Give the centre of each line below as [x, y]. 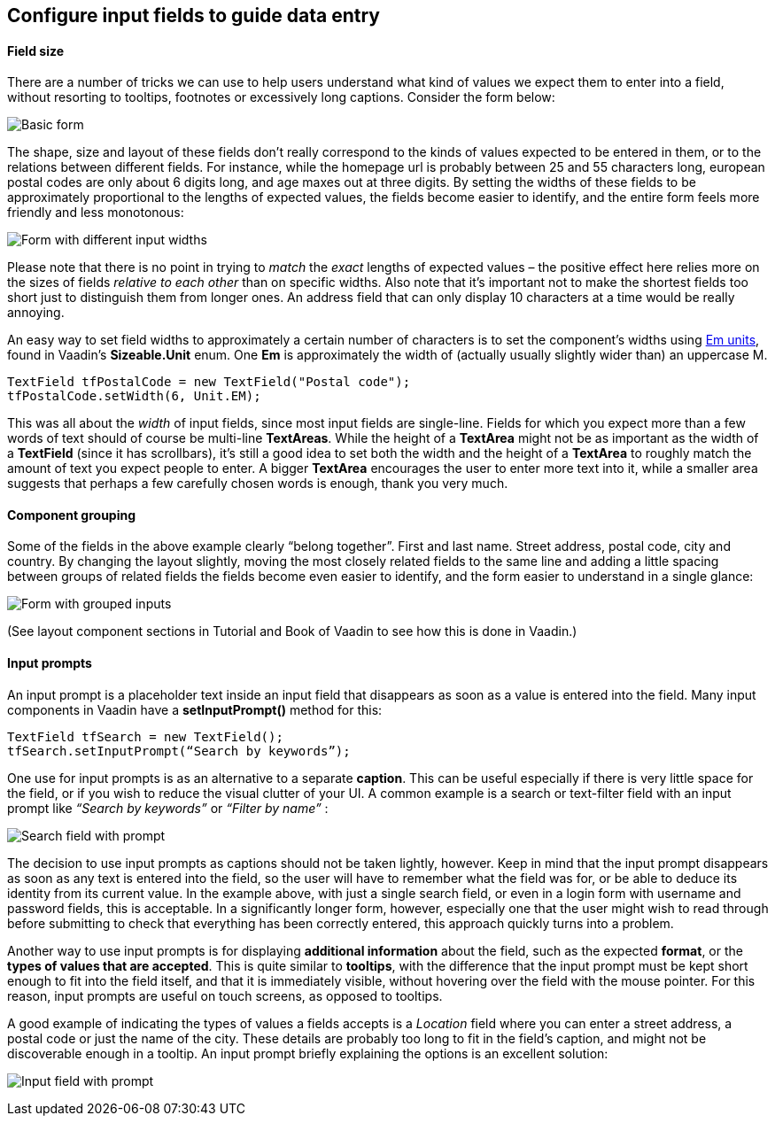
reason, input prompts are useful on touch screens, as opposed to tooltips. [225, 995]
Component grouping [72, 515]
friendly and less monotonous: [96, 213]
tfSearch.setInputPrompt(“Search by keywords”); [179, 751]
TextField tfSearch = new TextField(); [145, 736]
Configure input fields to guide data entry [194, 15]
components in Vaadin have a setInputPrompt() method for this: [195, 709]
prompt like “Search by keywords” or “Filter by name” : [168, 808]
